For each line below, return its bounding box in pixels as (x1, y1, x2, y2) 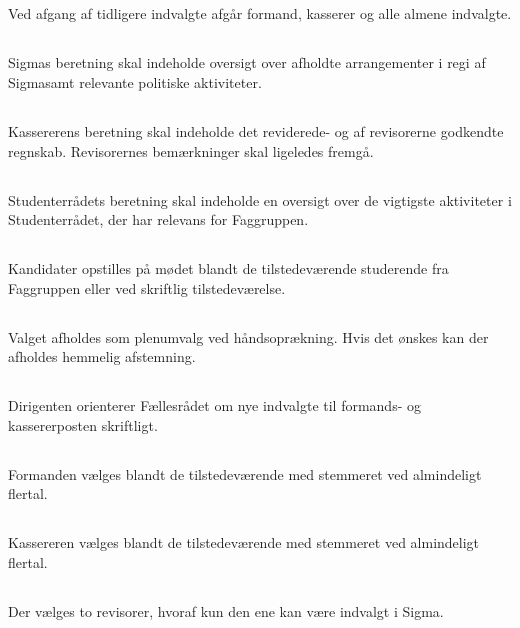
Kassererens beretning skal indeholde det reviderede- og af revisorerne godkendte (8, 120, 504, 141)
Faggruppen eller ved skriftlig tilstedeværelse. (8, 277, 286, 298)
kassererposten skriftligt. (8, 414, 158, 435)
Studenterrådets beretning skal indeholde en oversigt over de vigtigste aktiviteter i (8, 189, 512, 210)
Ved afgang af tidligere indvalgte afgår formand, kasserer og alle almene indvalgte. (8, 3, 512, 24)
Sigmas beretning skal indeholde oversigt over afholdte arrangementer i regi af (8, 52, 486, 73)
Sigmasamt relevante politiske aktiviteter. (8, 71, 262, 92)
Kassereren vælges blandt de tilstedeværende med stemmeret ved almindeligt (8, 532, 480, 553)
